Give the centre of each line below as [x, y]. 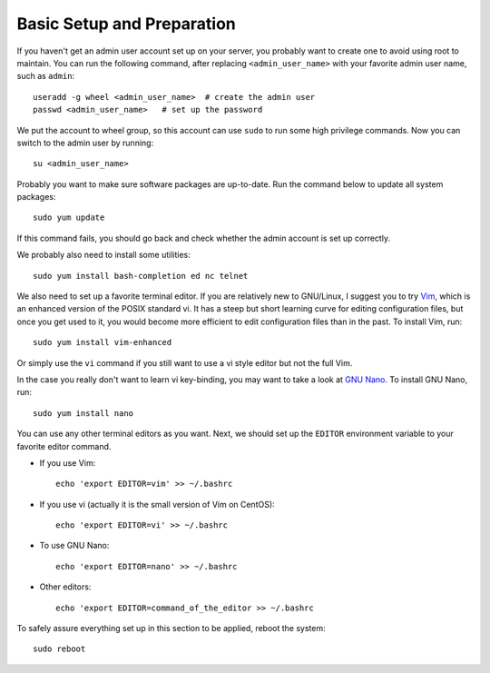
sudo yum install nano [83, 413]
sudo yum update [69, 218]
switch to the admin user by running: [85, 143]
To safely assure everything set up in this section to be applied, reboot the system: [171, 628]
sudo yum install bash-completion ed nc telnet [141, 276]
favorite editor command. [64, 446]
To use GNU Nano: [74, 546]
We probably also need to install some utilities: [103, 255]
